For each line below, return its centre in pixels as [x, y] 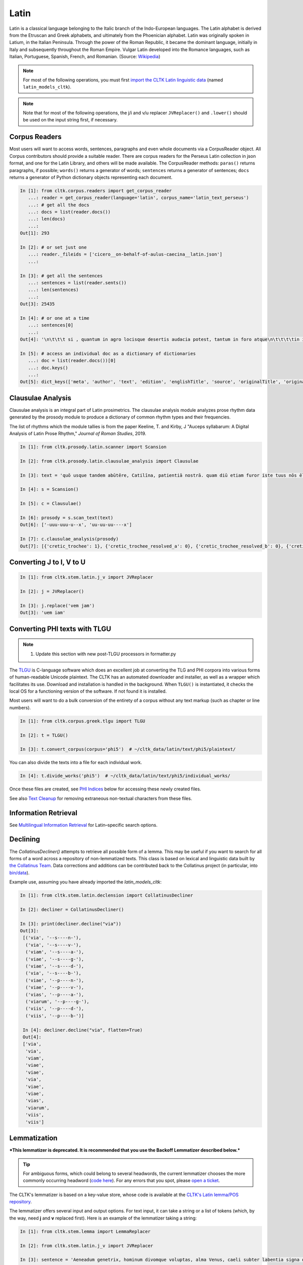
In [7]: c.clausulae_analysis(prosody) [69, 539]
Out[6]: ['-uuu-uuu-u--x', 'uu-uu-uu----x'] [76, 525]
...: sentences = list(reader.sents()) [77, 283]
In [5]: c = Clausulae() [51, 504]
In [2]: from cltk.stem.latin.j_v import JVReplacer [87, 1246]
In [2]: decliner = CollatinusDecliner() [72, 909]
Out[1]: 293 [35, 233]
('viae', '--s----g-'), [55, 959]
